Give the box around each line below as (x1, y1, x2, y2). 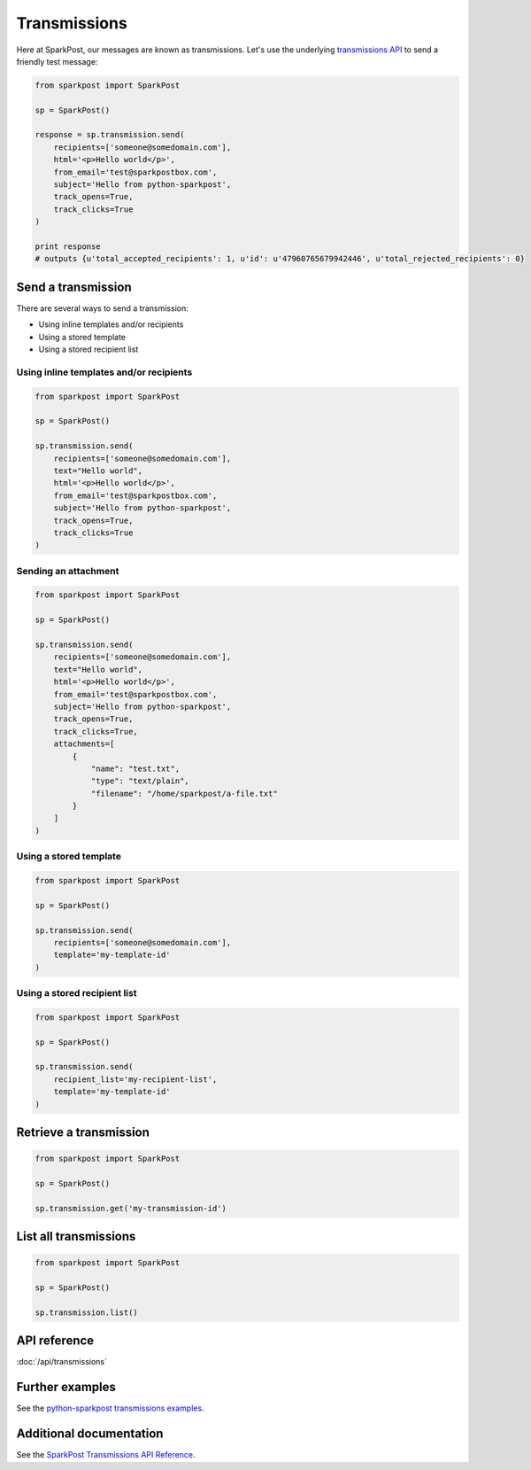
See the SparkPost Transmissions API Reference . (16, 1450, 196, 1460)
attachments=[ (53, 739, 115, 749)
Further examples (16, 1380, 117, 1395)
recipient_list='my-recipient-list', (53, 1074, 218, 1085)
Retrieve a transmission (16, 1125, 150, 1140)
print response (35, 242, 101, 252)
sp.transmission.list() (35, 1307, 139, 1318)
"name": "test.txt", (90, 763, 181, 774)
